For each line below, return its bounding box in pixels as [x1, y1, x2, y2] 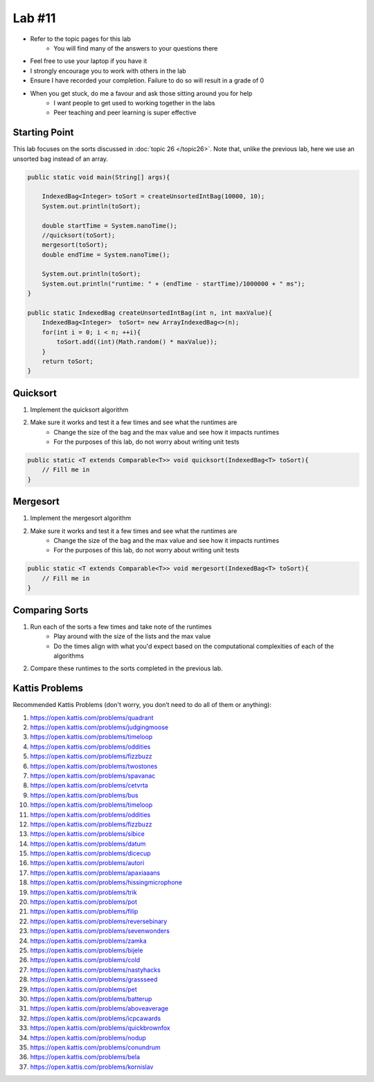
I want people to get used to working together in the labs [53, 98, 215, 107]
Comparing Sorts [12, 604, 89, 616]
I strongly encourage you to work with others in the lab [30, 67, 186, 75]
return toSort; [42, 357, 93, 365]
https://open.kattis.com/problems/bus [30, 791, 139, 799]
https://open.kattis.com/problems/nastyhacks [30, 966, 161, 974]
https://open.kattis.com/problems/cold [30, 956, 141, 964]
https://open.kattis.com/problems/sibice [30, 830, 145, 838]
